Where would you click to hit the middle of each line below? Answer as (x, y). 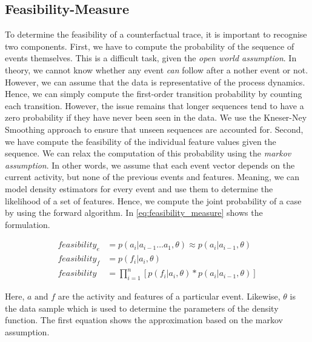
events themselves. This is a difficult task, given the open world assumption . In (151, 58)
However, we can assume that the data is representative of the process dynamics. (155, 82)
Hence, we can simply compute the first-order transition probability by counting (154, 94)
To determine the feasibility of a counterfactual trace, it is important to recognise (156, 34)
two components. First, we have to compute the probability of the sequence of (150, 46)
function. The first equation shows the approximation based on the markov (144, 320)
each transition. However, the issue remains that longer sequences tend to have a (154, 105)
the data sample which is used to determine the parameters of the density (142, 308)
